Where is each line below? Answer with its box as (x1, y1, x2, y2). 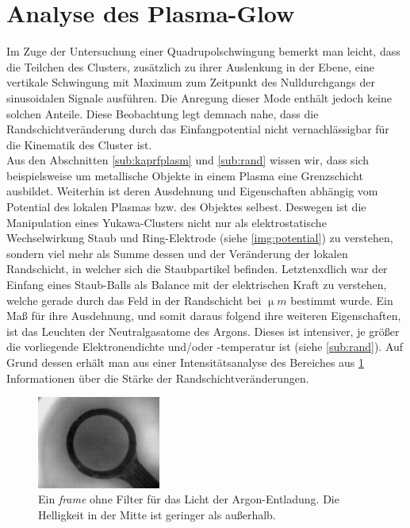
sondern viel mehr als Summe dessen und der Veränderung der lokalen (6, 245, 348, 261)
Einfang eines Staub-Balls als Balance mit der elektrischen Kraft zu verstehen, (6, 276, 387, 293)
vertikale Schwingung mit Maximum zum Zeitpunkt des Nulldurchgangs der (6, 74, 376, 91)
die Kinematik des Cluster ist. (6, 136, 152, 152)
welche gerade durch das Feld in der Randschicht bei (6, 291, 262, 308)
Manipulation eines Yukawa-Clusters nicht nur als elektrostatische (6, 214, 327, 230)
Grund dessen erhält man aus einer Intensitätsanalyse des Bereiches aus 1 (6, 354, 365, 370)
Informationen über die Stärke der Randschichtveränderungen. (6, 369, 309, 386)
